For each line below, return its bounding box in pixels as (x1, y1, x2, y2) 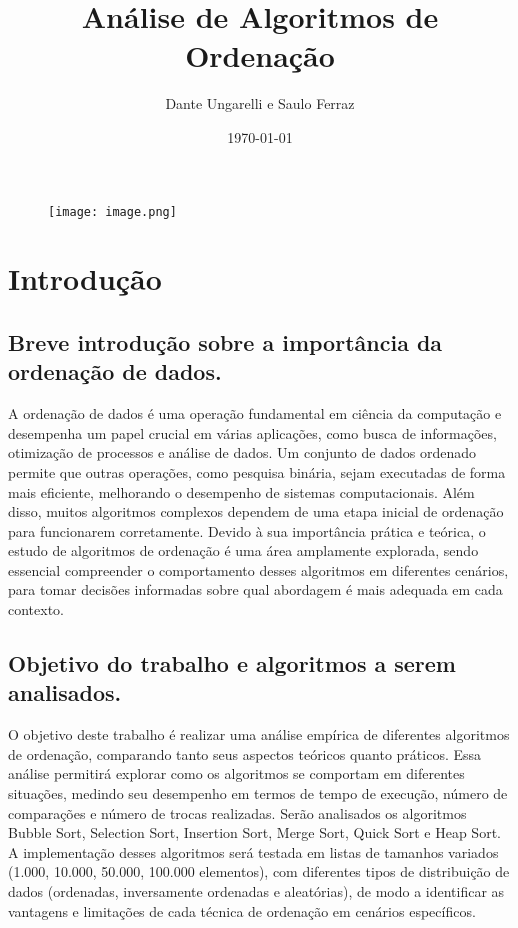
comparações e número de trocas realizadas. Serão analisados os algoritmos (8, 802, 467, 823)
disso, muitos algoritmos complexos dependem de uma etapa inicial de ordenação (8, 501, 504, 522)
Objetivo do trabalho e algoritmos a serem (8, 648, 456, 679)
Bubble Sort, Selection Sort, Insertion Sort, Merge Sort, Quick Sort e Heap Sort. (8, 822, 501, 843)
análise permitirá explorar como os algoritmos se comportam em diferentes (8, 763, 465, 784)
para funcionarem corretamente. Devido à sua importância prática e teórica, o (8, 520, 486, 541)
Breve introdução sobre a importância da (8, 326, 443, 357)
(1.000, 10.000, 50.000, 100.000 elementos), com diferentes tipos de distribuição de (8, 861, 510, 882)
